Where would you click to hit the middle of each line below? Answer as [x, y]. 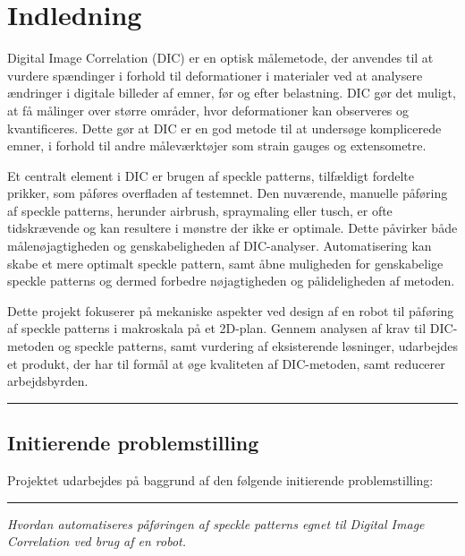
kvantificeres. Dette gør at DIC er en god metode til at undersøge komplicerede [224, 128]
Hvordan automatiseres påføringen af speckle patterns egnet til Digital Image [216, 523]
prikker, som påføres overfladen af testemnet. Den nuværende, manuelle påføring [228, 193]
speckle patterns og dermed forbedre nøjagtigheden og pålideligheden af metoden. [231, 281]
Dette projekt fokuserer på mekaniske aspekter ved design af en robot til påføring [231, 310]
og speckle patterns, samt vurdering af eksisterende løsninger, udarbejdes [258, 346]
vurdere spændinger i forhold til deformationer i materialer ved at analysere [215, 75]
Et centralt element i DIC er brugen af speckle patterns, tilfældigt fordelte [211, 175]
